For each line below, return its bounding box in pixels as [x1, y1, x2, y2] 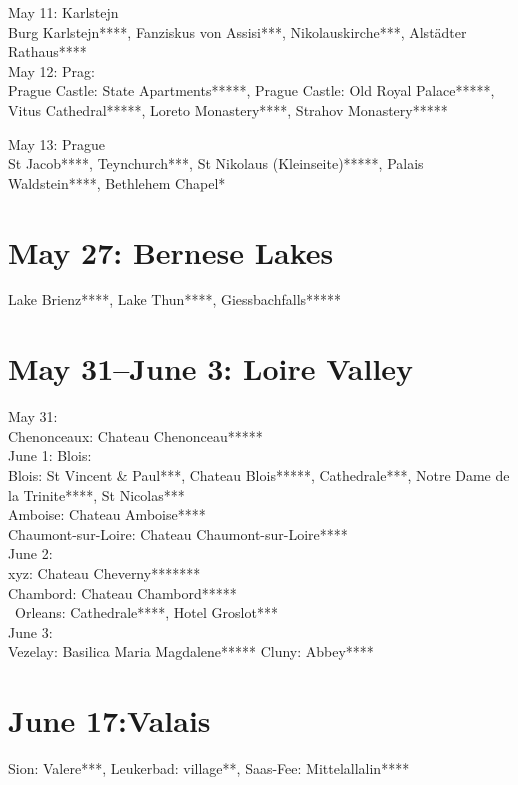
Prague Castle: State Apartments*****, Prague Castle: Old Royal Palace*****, [8, 80, 495, 101]
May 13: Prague [8, 133, 106, 154]
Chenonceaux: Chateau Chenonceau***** [8, 425, 263, 446]
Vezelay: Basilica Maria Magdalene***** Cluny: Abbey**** [8, 641, 374, 662]
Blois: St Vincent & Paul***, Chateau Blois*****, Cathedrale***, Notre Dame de [8, 464, 510, 485]
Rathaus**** [8, 41, 87, 62]
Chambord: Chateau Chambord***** [8, 582, 237, 603]
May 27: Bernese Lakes [8, 231, 334, 272]
